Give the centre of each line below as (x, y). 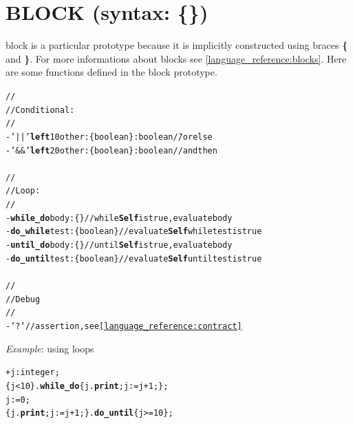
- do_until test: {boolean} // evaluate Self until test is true (134, 258)
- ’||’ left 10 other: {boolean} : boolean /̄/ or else (109, 137)
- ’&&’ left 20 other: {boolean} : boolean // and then (111, 150)
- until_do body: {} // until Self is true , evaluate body (119, 245)
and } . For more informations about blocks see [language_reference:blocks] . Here (176, 58)
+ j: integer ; (33, 373)
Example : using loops (50, 348)
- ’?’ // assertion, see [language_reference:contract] (124, 326)
